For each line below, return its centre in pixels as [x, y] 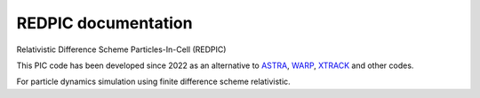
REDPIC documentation [104, 23]
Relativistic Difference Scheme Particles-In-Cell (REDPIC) [121, 49]
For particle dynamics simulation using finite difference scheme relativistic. [153, 82]
